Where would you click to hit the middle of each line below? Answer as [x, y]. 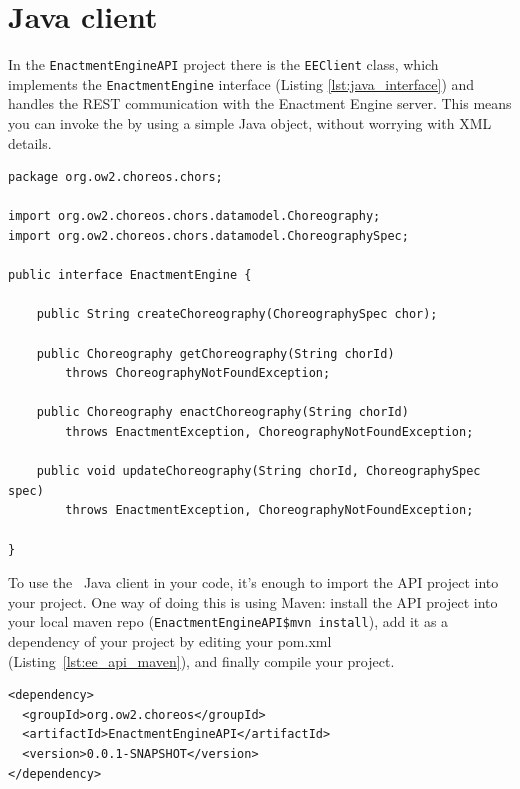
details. [30, 142]
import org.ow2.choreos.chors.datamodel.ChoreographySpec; [208, 236]
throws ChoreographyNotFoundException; [198, 373]
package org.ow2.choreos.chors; [115, 177]
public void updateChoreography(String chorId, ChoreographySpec [258, 471]
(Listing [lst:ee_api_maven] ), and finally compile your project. [201, 660]
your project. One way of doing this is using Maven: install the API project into [253, 601]
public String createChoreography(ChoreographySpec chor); [237, 314]
